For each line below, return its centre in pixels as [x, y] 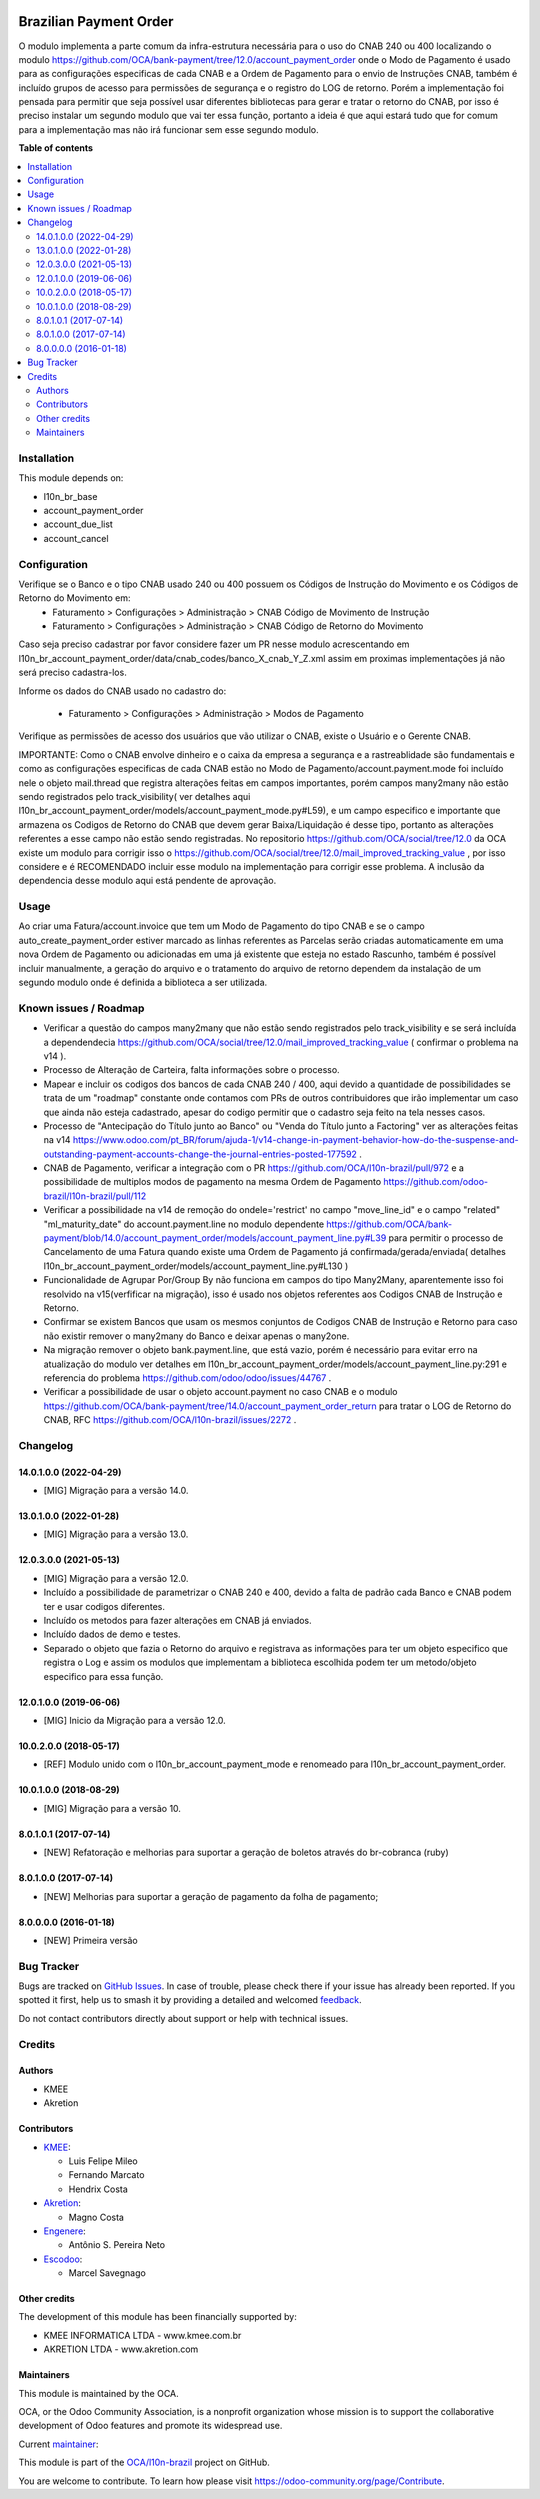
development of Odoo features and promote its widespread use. [150, 2426]
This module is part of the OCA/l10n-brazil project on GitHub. [144, 2462]
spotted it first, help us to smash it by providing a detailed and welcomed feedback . [190, 2000]
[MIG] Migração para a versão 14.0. [116, 1491]
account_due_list [78, 524]
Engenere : [65, 2231]
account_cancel [76, 538]
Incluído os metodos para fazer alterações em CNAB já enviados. [177, 1621]
